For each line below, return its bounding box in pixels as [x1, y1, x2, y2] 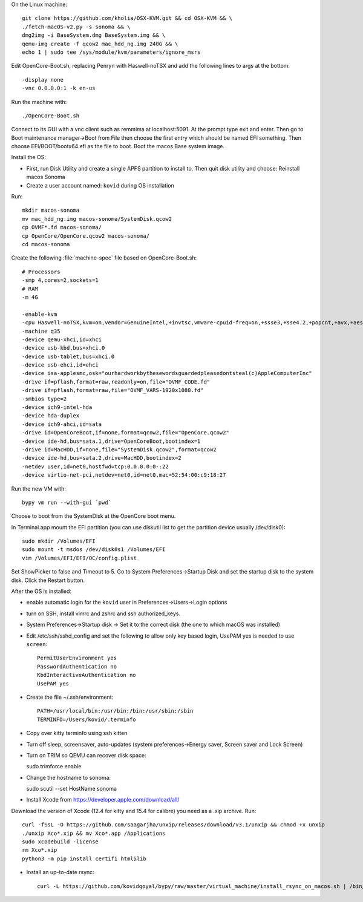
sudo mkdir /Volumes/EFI [22, 538, 96, 544]
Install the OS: [11, 154, 47, 161]
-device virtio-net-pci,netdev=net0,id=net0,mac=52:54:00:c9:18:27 [22, 472, 226, 479]
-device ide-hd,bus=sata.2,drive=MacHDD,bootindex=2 [22, 454, 181, 462]
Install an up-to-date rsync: [26, 869, 95, 876]
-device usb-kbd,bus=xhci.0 [22, 345, 105, 351]
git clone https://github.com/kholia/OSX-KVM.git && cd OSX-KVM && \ [22, 15, 233, 22]
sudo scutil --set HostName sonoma [26, 785, 117, 793]
